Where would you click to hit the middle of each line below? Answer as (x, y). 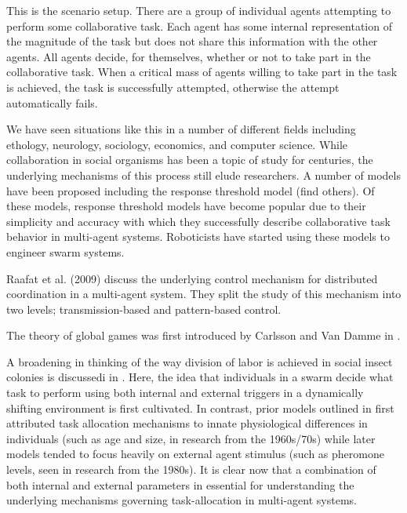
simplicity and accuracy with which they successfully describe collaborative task (198, 221)
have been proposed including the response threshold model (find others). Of (191, 190)
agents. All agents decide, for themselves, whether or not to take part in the (189, 56)
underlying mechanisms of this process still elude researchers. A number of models (203, 175)
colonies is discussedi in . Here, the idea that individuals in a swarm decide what (200, 377)
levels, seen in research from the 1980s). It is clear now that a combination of (191, 469)
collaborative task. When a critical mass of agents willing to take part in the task (202, 72)
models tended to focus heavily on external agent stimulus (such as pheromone (195, 454)
